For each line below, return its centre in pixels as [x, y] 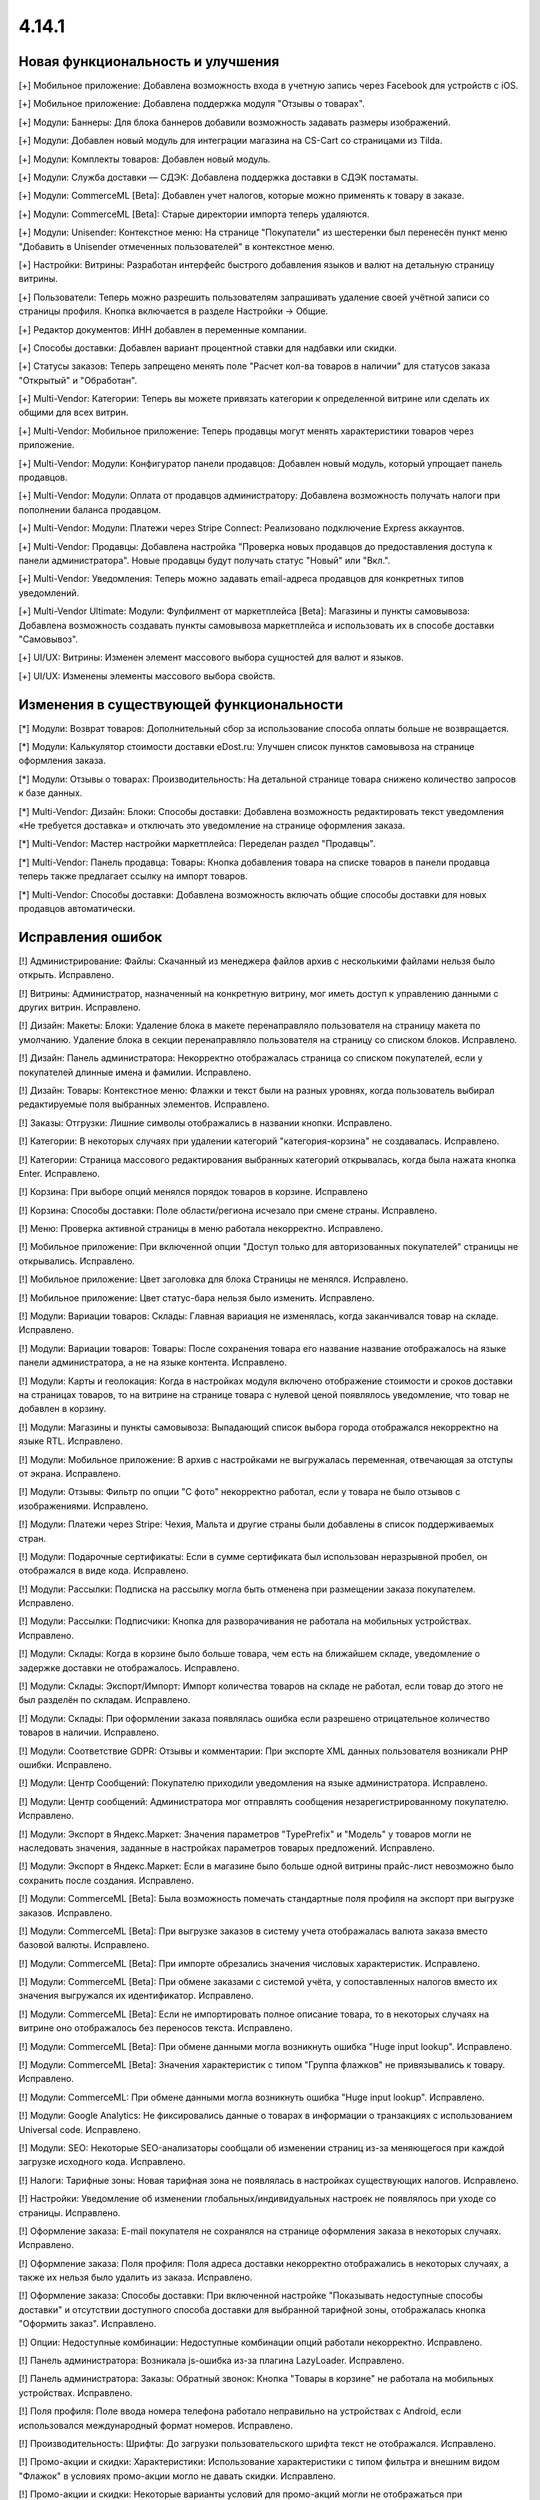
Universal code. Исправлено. [79, 2129]
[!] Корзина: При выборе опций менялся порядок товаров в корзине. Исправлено [193, 1192]
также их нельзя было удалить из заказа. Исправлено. [135, 2277]
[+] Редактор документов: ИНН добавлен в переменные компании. [162, 329]
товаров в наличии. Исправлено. [89, 1732]
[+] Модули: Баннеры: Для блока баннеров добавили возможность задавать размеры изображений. [234, 122]
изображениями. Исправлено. [83, 1506]
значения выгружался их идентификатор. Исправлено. [136, 1996]
